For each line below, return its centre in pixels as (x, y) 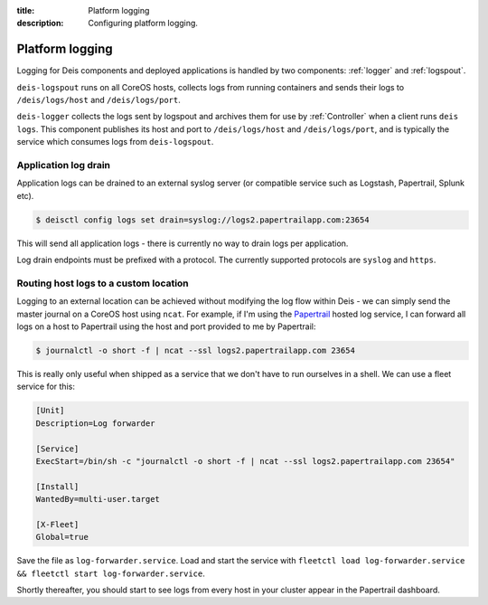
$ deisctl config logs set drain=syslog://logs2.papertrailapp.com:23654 (202, 220)
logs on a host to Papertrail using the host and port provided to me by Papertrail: (166, 326)
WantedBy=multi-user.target (98, 499)
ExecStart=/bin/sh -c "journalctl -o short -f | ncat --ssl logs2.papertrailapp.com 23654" (245, 461)
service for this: (46, 387)
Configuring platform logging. (143, 24)
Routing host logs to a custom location (103, 283)
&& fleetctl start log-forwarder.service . (111, 573)
